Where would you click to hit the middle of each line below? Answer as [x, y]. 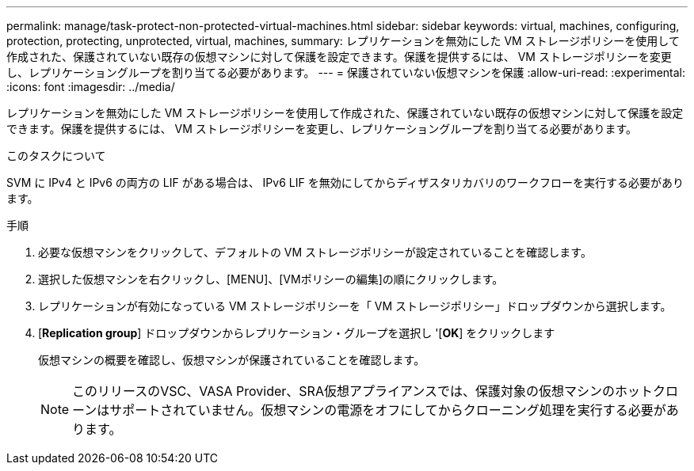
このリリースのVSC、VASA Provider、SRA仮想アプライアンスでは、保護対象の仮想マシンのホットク [369, 391]
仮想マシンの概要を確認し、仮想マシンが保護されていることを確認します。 [232, 360]
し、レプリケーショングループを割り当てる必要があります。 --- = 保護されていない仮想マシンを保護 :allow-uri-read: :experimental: [346, 72]
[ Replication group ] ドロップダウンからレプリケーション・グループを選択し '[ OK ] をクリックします [297, 333]
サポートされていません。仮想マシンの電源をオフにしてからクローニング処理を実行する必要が [388, 410]
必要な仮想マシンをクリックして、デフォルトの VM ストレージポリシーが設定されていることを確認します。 [315, 252]
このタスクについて [56, 156]
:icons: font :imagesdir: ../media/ [91, 87]
